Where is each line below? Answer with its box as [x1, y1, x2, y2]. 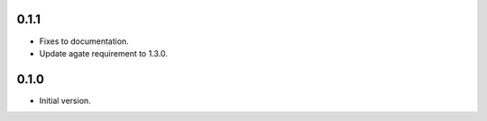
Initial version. [39, 95, 92, 106]
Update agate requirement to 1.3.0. [39, 48, 169, 58]
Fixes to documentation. [39, 36, 130, 47]
